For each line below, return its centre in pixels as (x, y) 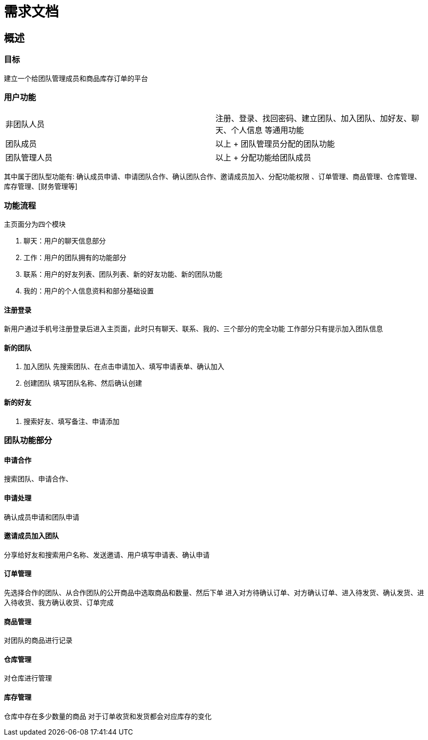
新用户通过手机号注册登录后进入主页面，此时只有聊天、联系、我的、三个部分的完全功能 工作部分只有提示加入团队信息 (193, 329)
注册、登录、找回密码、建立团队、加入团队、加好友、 (314, 119)
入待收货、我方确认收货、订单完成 (59, 602)
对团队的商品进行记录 (38, 640)
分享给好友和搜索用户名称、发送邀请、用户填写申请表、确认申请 (107, 555)
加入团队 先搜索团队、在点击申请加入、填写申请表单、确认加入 (124, 367)
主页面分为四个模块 (35, 224)
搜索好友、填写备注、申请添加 (71, 421)
